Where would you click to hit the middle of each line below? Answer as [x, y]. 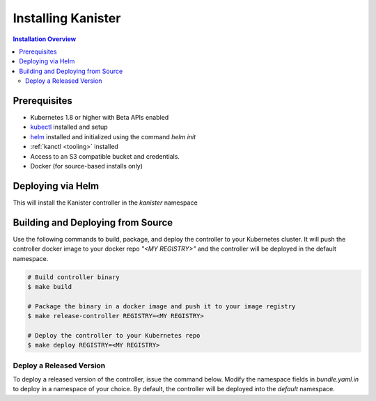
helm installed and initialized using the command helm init [113, 136]
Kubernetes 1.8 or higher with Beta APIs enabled [100, 118]
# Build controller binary [73, 277]
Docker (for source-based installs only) [86, 166]
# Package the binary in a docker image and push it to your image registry [162, 306]
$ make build [50, 286]
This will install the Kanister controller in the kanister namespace [105, 203]
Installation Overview [45, 39]
